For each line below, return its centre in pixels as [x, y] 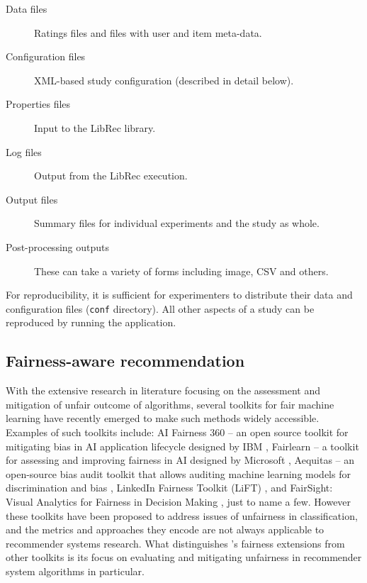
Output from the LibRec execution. [111, 176]
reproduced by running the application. [91, 322]
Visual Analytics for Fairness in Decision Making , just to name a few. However [179, 501]
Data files [27, 9]
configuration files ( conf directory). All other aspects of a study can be [160, 308]
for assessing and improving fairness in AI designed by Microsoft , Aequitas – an [180, 460]
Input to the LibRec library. [95, 127]
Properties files [38, 104]
